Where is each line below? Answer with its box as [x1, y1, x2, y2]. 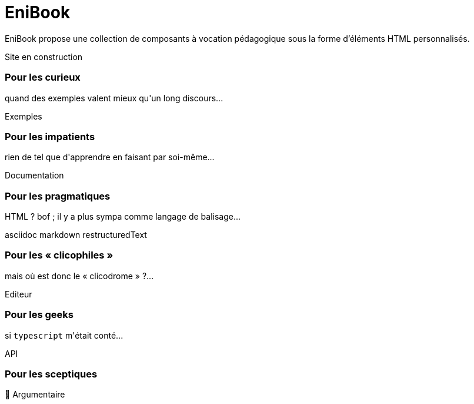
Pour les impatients [5, 130, 95, 143]
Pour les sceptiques [5, 367, 98, 380]
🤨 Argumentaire [5, 389, 65, 400]
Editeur [5, 289, 32, 299]
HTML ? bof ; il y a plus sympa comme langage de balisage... [5, 211, 241, 221]
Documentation [5, 170, 64, 181]
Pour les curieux [5, 71, 81, 84]
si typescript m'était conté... [5, 330, 123, 340]
